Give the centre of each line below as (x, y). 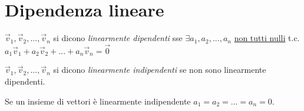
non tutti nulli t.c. (267, 38)
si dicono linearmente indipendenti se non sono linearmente (160, 70)
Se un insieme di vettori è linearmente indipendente (98, 101)
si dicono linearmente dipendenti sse (118, 38)
